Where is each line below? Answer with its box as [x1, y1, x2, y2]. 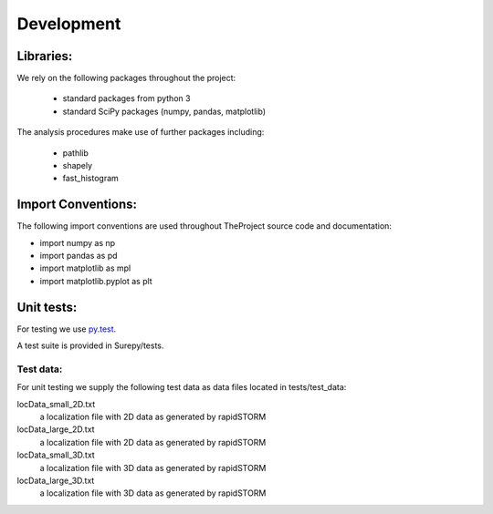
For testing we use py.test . [16, 324, 117, 334]
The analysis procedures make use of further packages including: [16, 127, 265, 138]
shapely [62, 160, 93, 171]
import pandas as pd [39, 251, 118, 262]
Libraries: [16, 48, 73, 64]
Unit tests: [16, 299, 78, 314]
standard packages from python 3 [62, 93, 191, 104]
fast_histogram [62, 173, 119, 184]
